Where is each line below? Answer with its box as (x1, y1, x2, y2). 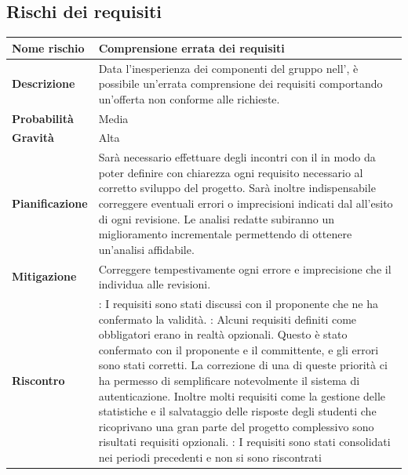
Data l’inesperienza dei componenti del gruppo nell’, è (98, 60, 359, 76)
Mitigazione (12, 268, 77, 285)
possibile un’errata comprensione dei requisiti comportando (98, 75, 383, 92)
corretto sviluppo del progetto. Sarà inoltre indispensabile (98, 179, 376, 196)
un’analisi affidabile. (98, 241, 195, 257)
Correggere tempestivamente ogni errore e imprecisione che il (98, 260, 392, 277)
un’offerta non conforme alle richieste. (98, 90, 280, 107)
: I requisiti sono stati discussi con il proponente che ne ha (98, 296, 378, 312)
